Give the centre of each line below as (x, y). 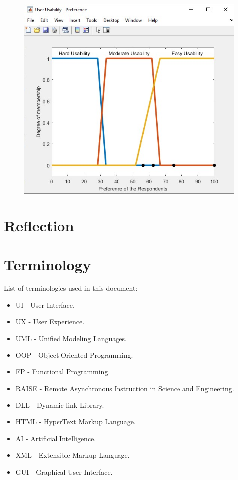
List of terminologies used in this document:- (72, 288)
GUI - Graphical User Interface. (64, 471)
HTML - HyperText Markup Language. (76, 422)
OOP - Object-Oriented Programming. (74, 355)
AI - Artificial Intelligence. (56, 438)
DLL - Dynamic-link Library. (60, 405)
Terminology (48, 264)
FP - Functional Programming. (63, 372)
